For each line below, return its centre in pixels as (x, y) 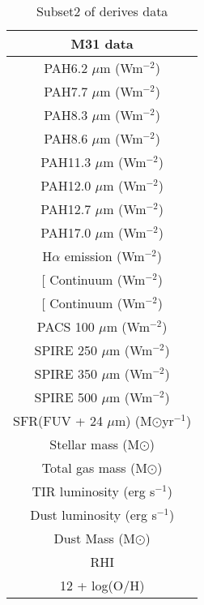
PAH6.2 (66, 68)
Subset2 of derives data (102, 11)
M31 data (102, 43)
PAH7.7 (66, 91)
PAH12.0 (66, 185)
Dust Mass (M (95, 538)
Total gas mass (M (94, 468)
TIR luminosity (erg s (93, 491)
